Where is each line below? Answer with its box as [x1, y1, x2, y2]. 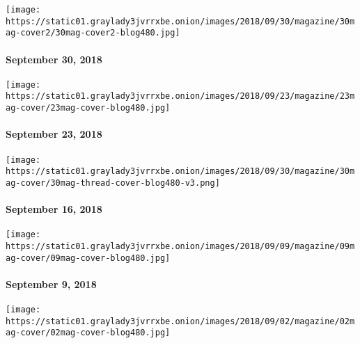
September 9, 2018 [6, 276, 97, 291]
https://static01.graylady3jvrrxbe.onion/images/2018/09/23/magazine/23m [6, 91, 355, 102]
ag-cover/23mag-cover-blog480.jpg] [6, 103, 171, 113]
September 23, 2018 [6, 127, 102, 141]
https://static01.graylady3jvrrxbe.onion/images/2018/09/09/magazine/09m [6, 241, 355, 251]
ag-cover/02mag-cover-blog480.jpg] [6, 328, 171, 338]
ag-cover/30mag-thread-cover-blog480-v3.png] [6, 177, 220, 188]
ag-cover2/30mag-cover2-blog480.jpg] [6, 28, 180, 38]
